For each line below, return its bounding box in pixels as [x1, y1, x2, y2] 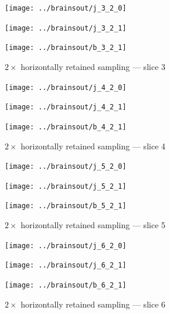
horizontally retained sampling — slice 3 [21, 60, 166, 72]
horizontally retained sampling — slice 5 [21, 219, 166, 231]
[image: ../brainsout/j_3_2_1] [5, 24, 127, 32]
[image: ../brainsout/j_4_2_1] [5, 103, 127, 112]
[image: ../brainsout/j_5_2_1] [5, 182, 127, 191]
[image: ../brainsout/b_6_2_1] [5, 281, 127, 289]
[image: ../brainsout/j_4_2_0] [5, 83, 127, 92]
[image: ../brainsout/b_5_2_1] [5, 202, 127, 211]
